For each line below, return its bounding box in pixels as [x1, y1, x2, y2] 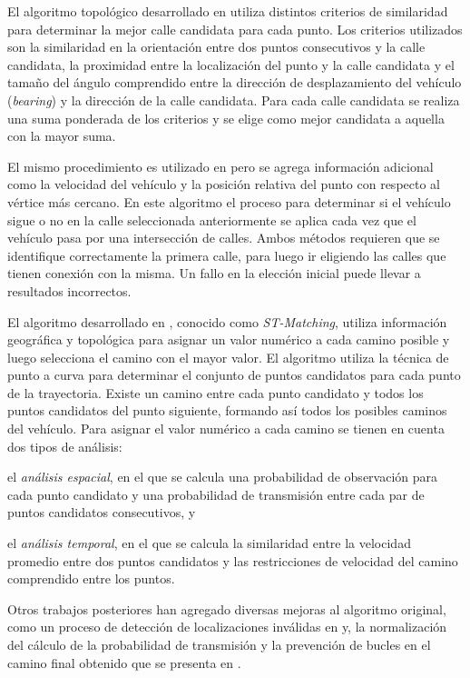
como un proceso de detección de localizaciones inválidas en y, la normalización [7, 617, 447, 636]
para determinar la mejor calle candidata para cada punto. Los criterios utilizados [7, 19, 463, 38]
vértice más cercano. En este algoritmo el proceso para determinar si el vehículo [7, 192, 451, 211]
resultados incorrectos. [7, 281, 132, 300]
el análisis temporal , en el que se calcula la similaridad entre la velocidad [7, 533, 411, 553]
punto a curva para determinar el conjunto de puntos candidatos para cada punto [7, 365, 461, 384]
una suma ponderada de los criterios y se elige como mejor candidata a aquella [7, 108, 445, 127]
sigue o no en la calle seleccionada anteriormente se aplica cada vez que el [7, 210, 416, 229]
